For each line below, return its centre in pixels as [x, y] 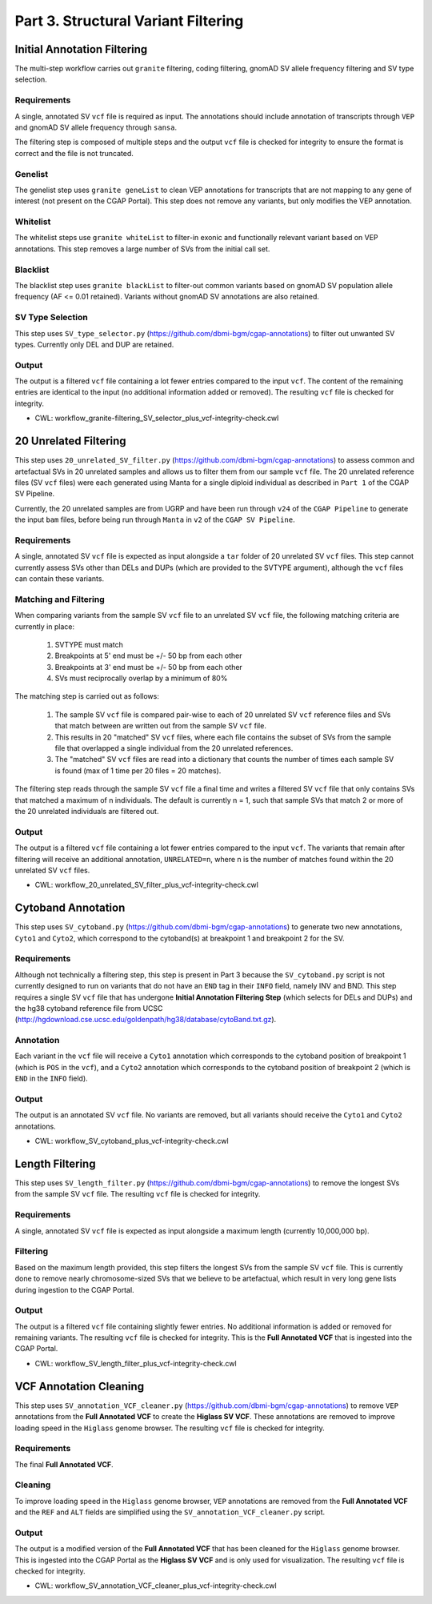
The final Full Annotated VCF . [64, 1464]
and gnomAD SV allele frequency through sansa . [96, 127]
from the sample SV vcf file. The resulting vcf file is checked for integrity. [138, 1194]
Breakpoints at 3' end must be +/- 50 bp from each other [149, 667]
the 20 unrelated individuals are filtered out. [87, 811]
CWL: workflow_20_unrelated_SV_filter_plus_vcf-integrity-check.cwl [147, 885]
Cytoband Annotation [70, 908]
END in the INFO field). [51, 1079]
